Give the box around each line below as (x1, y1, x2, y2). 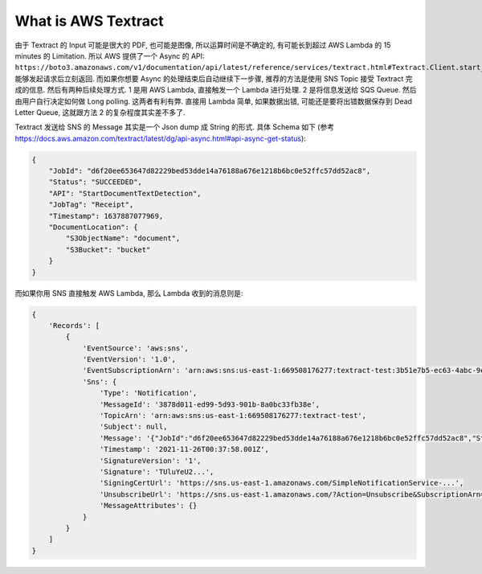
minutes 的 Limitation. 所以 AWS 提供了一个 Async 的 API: (14, 51, 205, 60)
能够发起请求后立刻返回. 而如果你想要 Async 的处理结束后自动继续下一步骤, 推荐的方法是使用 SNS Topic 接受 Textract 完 (14, 73, 413, 84)
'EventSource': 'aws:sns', (82, 343, 189, 353)
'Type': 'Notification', (99, 388, 198, 398)
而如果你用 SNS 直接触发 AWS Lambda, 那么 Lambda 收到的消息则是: (14, 288, 243, 297)
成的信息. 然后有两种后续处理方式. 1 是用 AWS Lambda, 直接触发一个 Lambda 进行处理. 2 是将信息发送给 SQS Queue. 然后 (14, 85, 417, 95)
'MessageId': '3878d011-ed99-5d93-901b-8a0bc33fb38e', (99, 400, 321, 409)
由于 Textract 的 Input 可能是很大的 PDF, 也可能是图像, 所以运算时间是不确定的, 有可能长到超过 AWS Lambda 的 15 (14, 40, 391, 50)
